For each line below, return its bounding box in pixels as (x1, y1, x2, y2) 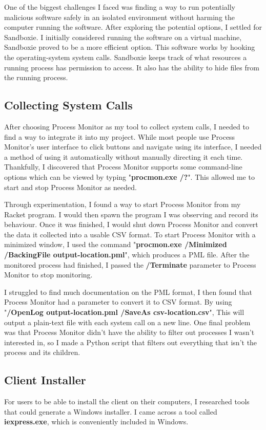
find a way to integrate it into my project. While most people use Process (4, 131, 235, 142)
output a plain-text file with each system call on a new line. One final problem (4, 316, 251, 327)
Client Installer (4, 372, 86, 388)
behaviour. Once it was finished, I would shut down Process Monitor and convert (4, 219, 258, 230)
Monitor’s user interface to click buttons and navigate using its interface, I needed (4, 141, 262, 152)
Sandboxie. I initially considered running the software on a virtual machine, (4, 31, 242, 42)
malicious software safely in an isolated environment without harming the (4, 11, 235, 22)
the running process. (4, 72, 68, 83)
